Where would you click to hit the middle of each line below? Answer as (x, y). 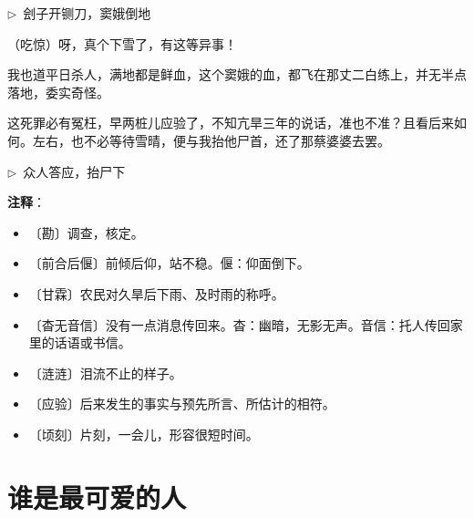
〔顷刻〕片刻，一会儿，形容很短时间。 (144, 434)
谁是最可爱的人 (97, 497)
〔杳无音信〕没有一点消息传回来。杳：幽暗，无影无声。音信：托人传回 (239, 324)
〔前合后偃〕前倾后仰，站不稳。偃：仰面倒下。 (169, 263)
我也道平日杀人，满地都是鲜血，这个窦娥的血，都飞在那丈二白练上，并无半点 (237, 74)
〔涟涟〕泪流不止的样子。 (105, 373)
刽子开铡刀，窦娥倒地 (87, 13)
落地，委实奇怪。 (58, 92)
